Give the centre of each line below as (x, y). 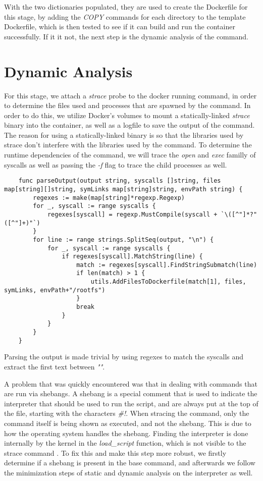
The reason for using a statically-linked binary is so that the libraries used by (124, 135)
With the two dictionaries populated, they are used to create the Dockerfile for (126, 7)
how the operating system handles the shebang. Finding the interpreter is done (126, 433)
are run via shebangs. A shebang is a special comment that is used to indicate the (131, 393)
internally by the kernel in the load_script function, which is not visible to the (125, 443)
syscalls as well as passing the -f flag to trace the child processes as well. (116, 164)
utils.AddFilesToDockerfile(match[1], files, (168, 282)
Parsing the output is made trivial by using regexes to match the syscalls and (124, 357)
